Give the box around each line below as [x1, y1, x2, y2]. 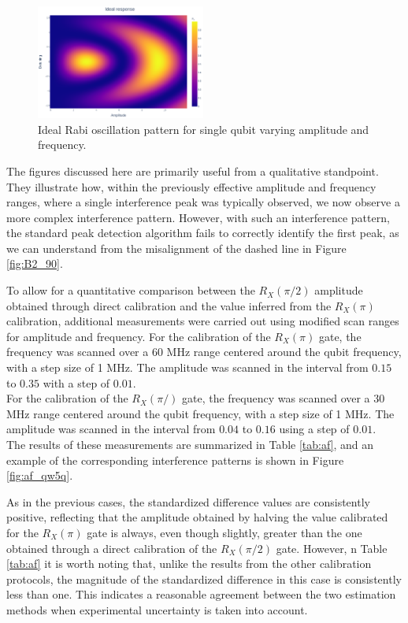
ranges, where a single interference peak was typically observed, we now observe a [6, 194, 400, 210]
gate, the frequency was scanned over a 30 [182, 390, 385, 406]
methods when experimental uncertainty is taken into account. [6, 601, 308, 617]
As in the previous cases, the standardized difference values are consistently [6, 493, 370, 510]
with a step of [43, 374, 110, 391]
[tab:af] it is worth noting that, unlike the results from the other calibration [6, 555, 372, 572]
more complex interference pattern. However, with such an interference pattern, [6, 209, 390, 225]
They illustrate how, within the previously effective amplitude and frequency [6, 178, 376, 195]
